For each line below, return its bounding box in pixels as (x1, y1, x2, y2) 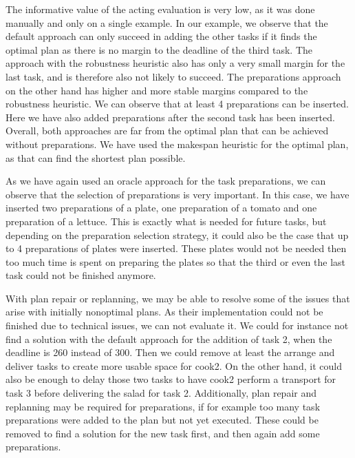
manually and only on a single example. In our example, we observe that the (6, 15, 328, 30)
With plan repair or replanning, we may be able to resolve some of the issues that (6, 291, 350, 305)
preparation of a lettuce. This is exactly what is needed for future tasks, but (6, 214, 327, 228)
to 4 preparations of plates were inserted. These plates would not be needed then (6, 241, 347, 256)
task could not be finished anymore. (6, 268, 156, 282)
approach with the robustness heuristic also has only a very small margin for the (6, 56, 345, 70)
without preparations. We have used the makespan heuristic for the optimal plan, (6, 136, 349, 151)
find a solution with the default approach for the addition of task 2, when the (6, 331, 332, 346)
